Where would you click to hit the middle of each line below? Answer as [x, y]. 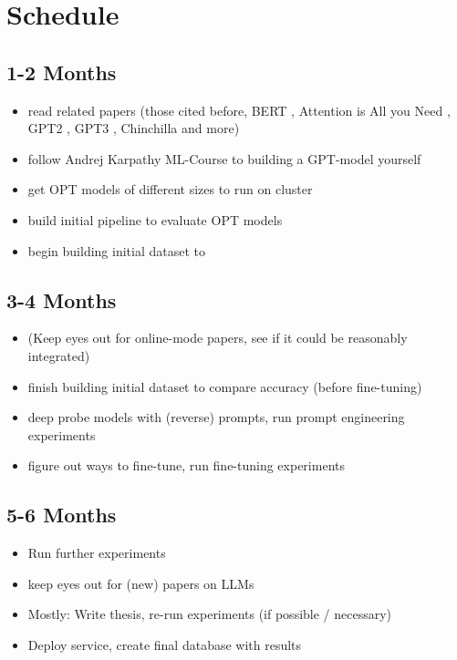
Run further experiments [97, 553]
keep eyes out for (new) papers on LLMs [141, 583]
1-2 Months [62, 72]
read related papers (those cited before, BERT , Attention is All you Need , [239, 110]
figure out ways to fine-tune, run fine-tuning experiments [186, 465]
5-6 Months [62, 515]
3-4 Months [62, 299]
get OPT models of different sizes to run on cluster [170, 189]
